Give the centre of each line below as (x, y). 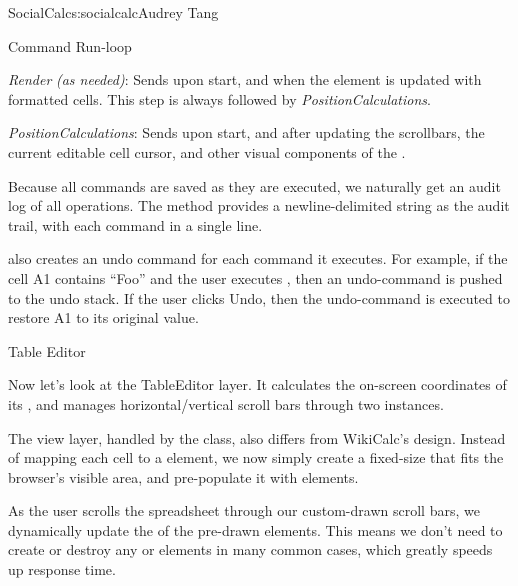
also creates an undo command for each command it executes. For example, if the (258, 258)
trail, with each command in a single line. (135, 224)
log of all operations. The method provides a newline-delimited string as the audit (259, 205)
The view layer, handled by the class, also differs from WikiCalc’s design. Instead (257, 437)
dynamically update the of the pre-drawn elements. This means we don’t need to (255, 529)
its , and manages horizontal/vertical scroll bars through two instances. (226, 403)
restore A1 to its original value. (103, 317)
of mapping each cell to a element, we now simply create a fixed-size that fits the (256, 457)
